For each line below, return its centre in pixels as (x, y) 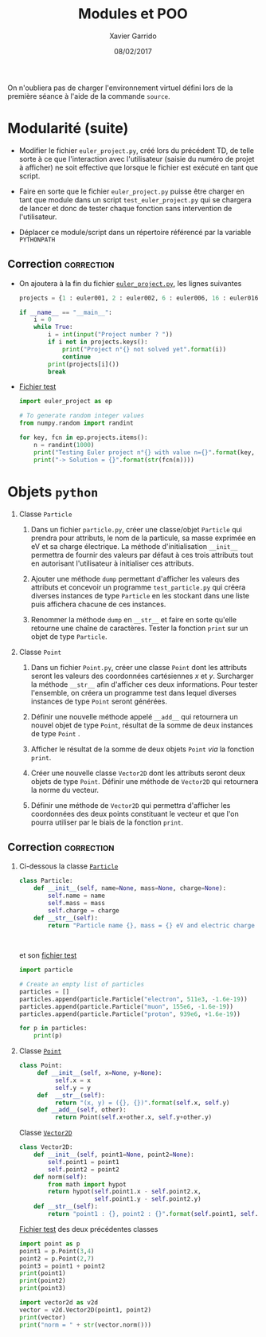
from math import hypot (87, 1184)
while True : (53, 327)
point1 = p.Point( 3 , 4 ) (57, 1251)
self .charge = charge (84, 910)
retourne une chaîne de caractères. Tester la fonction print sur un (139, 628)
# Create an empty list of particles (82, 985)
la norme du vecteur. (65, 790)
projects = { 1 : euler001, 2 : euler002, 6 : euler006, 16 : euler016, (140, 298)
